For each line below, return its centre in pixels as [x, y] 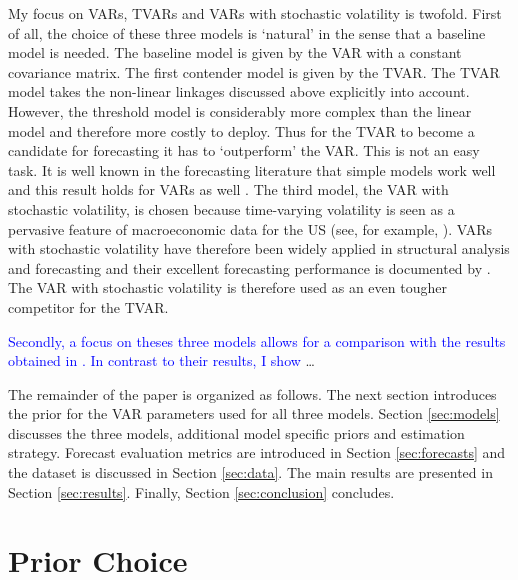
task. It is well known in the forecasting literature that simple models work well [252, 169]
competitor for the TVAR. [88, 306]
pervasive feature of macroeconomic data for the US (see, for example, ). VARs [250, 228]
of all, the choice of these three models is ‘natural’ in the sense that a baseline [247, 32]
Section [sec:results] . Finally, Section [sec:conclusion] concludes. [201, 491]
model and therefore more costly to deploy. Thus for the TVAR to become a [241, 130]
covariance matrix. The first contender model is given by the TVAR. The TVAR [254, 71]
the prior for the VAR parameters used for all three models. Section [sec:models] [254, 413]
